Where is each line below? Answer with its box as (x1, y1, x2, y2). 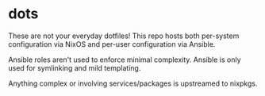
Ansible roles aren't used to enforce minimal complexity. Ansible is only (8, 55, 241, 64)
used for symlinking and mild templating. (8, 63, 141, 72)
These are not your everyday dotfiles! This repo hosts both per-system (8, 31, 240, 40)
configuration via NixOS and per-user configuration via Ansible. (8, 39, 216, 48)
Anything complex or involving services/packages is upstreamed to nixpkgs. (8, 79, 258, 88)
